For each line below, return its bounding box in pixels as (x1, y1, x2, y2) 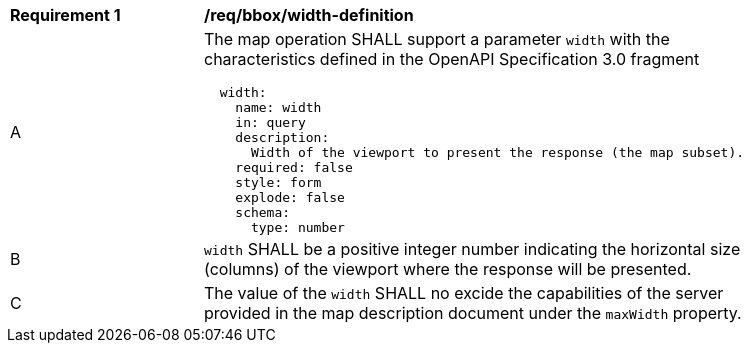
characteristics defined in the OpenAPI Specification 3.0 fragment (204, 49, 700, 69)
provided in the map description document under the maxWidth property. (204, 303, 742, 323)
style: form (235, 175, 322, 190)
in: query (235, 115, 306, 130)
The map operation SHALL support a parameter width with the (204, 29, 670, 49)
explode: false (235, 190, 345, 205)
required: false (235, 160, 353, 175)
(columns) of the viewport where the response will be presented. (204, 259, 692, 279)
